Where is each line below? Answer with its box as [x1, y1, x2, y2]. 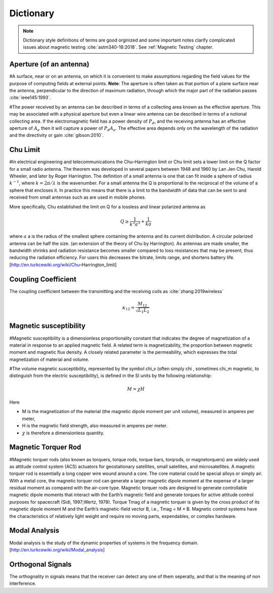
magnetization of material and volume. [9, 356, 89, 362]
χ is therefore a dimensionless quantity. [22, 430, 105, 436]
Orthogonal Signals [9, 560, 72, 569]
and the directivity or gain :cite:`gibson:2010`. [9, 132, 104, 138]
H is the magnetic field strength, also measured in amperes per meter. [22, 423, 168, 429]
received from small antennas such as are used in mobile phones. [9, 194, 146, 200]
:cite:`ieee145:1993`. [9, 94, 52, 101]
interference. [9, 580, 36, 586]
